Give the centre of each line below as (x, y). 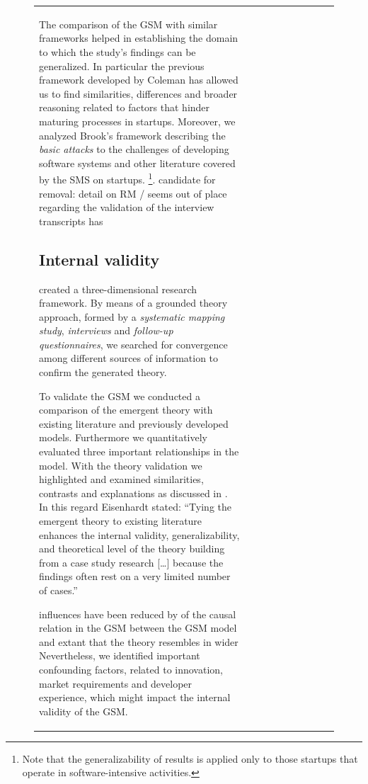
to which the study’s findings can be (117, 51)
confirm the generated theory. (103, 372)
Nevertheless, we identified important (120, 655)
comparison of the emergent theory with (126, 410)
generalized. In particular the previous (122, 66)
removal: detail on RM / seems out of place (133, 193)
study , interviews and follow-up (106, 330)
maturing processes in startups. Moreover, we (137, 121)
